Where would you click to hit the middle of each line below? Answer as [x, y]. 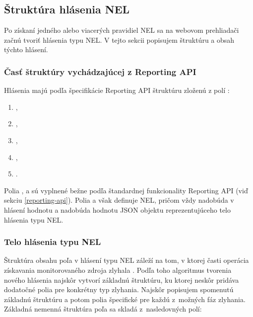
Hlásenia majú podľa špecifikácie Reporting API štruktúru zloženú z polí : [117, 90]
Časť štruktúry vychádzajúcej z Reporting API [100, 71]
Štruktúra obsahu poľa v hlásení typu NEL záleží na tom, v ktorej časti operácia [126, 260]
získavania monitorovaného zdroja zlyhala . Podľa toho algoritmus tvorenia [118, 270]
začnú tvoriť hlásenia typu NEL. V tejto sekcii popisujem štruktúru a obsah [119, 40]
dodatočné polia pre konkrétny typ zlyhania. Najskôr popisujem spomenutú [119, 289]
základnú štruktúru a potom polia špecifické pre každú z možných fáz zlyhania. [125, 299]
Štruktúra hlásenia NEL [67, 9]
